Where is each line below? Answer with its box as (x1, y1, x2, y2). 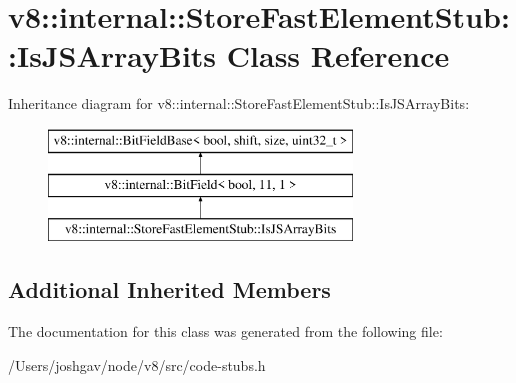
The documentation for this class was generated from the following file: (8, 321, 443, 342)
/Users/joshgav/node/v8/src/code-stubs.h (8, 354, 266, 375)
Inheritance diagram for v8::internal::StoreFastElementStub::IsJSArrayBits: (8, 93, 470, 114)
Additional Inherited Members (8, 274, 331, 305)
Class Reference (226, 35, 450, 76)
